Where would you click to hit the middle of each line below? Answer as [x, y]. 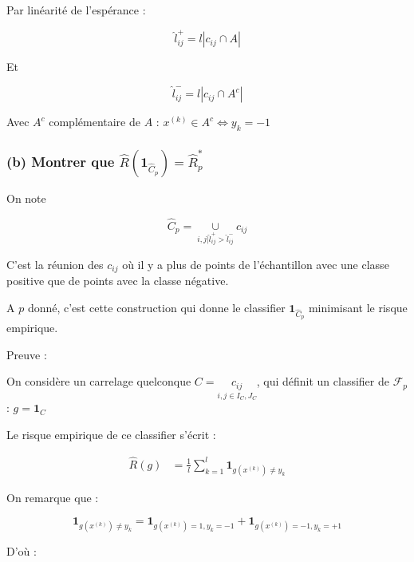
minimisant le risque [358, 308]
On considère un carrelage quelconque [99, 381]
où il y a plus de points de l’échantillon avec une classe [256, 265]
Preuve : [27, 354]
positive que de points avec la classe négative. [118, 281]
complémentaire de [95, 122]
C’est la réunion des [55, 265]
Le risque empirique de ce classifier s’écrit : [111, 435]
